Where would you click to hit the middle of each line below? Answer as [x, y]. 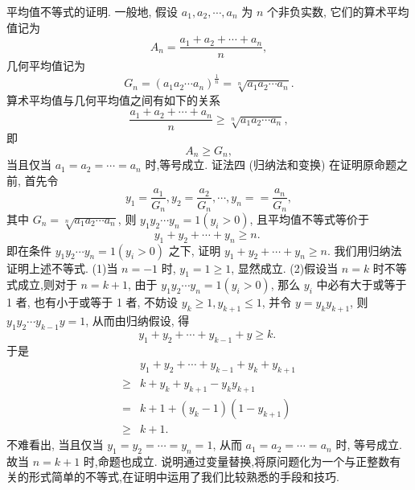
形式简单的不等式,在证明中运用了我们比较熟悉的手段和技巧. [184, 477]
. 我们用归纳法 [364, 250]
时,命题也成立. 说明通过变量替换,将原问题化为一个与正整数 [236, 461]
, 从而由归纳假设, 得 [138, 321]
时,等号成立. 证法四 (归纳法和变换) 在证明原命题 [271, 165]
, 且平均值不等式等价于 [309, 219]
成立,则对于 [47, 284]
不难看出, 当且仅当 [55, 445]
